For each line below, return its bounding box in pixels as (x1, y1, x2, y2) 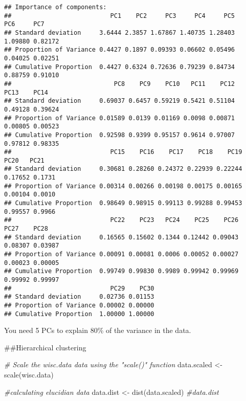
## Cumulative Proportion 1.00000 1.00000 (4, 310, 154, 318)
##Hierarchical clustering (4, 342, 86, 352)
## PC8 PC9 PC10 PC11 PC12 (4, 80, 235, 87)
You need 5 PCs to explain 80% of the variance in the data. (4, 325, 191, 336)
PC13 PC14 (4, 88, 48, 96)
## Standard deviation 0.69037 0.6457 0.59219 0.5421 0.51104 (4, 97, 235, 105)
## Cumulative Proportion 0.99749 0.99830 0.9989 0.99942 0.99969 (4, 268, 239, 275)
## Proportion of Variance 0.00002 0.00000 (4, 301, 154, 309)
